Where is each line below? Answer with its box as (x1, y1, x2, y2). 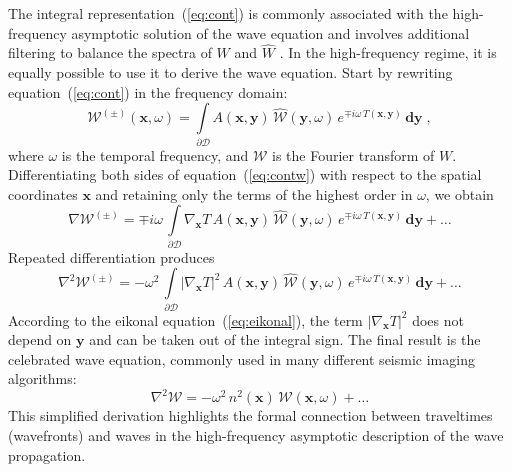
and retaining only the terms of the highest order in (95, 183, 413, 204)
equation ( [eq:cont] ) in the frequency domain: (8, 81, 288, 102)
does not (412, 309, 464, 330)
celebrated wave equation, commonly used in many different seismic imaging (8, 348, 475, 369)
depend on (8, 329, 72, 350)
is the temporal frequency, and (61, 144, 249, 165)
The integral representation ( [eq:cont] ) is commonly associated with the (8, 3, 448, 23)
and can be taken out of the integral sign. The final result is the (89, 329, 481, 350)
